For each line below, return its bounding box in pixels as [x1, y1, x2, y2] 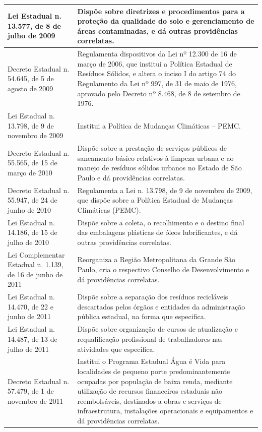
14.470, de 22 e [8, 301, 53, 312]
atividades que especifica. [77, 343, 155, 354]
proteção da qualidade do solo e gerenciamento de [77, 16, 254, 26]
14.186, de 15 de [8, 227, 57, 237]
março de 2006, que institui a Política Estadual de [77, 58, 232, 69]
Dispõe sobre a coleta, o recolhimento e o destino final [77, 217, 244, 227]
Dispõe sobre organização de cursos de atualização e [77, 324, 238, 334]
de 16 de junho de [8, 269, 63, 279]
